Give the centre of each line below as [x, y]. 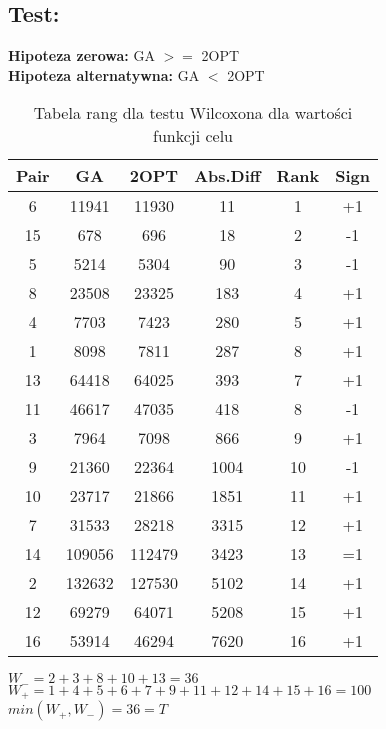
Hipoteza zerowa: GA [81, 55]
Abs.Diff [227, 176]
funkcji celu [193, 136]
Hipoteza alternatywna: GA [104, 74]
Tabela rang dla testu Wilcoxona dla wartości [193, 113]
